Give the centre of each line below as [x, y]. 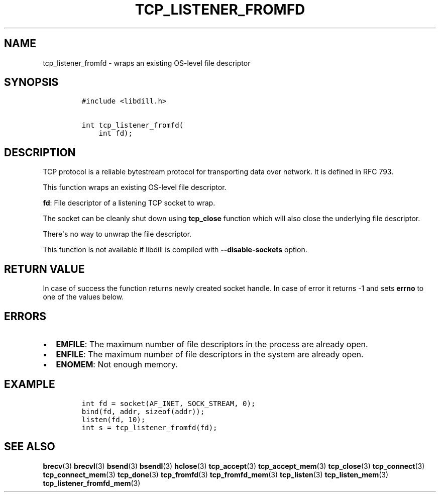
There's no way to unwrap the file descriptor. [117, 234]
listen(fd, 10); [114, 419]
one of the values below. [83, 297]
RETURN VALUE [44, 269]
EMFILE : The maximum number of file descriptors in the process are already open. [212, 344]
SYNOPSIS [31, 82]
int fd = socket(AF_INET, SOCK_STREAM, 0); [169, 403]
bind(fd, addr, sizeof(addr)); [143, 411]
